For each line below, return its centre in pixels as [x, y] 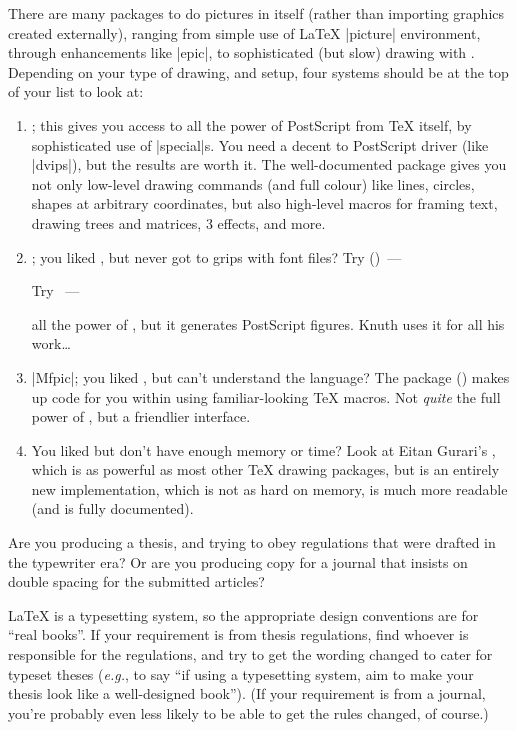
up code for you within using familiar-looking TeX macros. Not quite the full [266, 396]
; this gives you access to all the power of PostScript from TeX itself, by [251, 124]
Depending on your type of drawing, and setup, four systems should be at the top [258, 71]
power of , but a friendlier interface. [141, 416]
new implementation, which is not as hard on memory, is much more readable [269, 488]
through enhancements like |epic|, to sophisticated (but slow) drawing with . [241, 52]
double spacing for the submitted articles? [136, 581]
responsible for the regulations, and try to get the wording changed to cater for [250, 654]
